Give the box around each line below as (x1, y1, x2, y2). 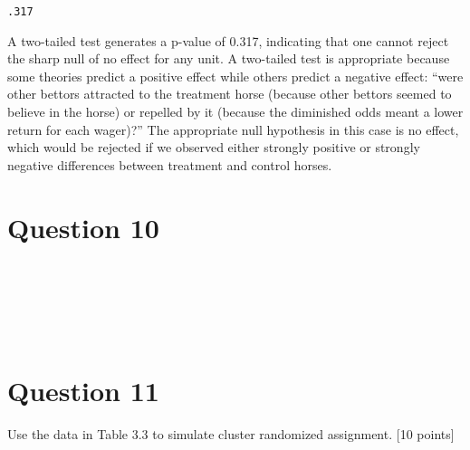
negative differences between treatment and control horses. (7, 155, 332, 174)
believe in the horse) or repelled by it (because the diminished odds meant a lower (7, 102, 464, 121)
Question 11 (7, 372, 159, 408)
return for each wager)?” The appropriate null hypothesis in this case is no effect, (7, 120, 459, 139)
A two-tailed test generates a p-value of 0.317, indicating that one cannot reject (7, 31, 449, 50)
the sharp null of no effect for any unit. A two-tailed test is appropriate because (7, 49, 450, 68)
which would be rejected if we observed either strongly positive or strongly (7, 138, 420, 157)
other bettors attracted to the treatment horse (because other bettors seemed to (7, 84, 452, 103)
